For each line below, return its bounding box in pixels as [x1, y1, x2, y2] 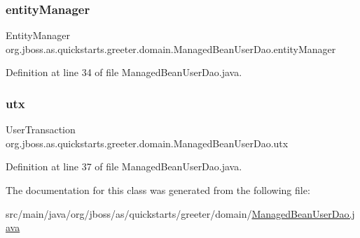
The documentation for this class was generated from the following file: [6, 183, 310, 197]
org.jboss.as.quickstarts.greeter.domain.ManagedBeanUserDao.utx [6, 135, 289, 150]
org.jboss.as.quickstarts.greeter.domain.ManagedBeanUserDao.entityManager [6, 41, 336, 56]
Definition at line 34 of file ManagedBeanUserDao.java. [6, 65, 242, 80]
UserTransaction [6, 122, 76, 137]
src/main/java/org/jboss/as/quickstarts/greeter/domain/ [6, 206, 252, 221]
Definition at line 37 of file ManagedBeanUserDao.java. [6, 159, 242, 174]
